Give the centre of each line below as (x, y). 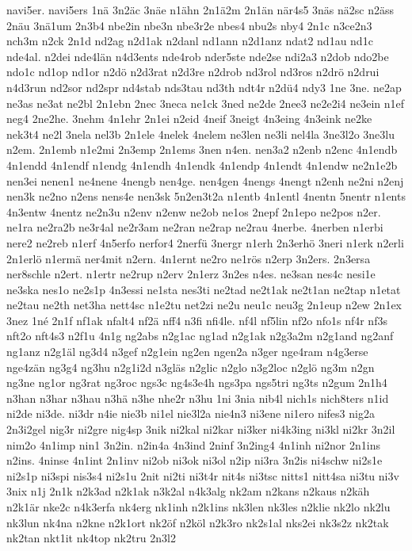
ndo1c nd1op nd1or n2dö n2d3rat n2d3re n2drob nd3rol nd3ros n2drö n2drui (193, 72)
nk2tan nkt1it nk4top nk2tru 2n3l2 (91, 538)
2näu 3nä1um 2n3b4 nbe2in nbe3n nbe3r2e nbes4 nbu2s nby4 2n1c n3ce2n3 (189, 25)
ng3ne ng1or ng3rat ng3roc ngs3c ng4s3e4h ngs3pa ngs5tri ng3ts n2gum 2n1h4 (197, 383)
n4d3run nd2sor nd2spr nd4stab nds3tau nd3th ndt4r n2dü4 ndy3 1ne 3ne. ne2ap (204, 87)
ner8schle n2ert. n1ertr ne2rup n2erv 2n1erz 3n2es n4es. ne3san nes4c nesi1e (191, 274)
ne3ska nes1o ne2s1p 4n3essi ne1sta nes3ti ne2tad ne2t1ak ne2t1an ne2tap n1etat (204, 289)
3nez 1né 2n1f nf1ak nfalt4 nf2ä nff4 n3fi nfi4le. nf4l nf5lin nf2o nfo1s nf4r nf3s (197, 320)
